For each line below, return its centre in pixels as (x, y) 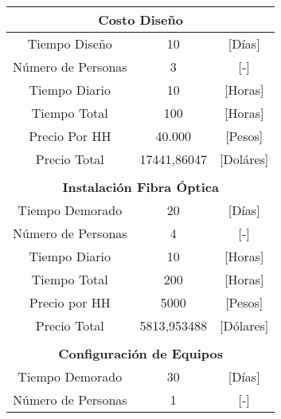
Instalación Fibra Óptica (140, 187)
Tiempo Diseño (70, 43)
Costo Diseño (140, 20)
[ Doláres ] (244, 159)
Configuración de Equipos (141, 353)
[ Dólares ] (244, 325)
